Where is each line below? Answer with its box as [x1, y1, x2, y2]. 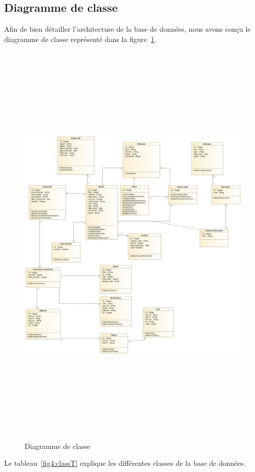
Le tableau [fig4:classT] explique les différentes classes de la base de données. [4, 458, 246, 468]
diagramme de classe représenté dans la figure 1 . [4, 33, 157, 44]
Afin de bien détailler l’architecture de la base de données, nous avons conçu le [4, 24, 251, 34]
